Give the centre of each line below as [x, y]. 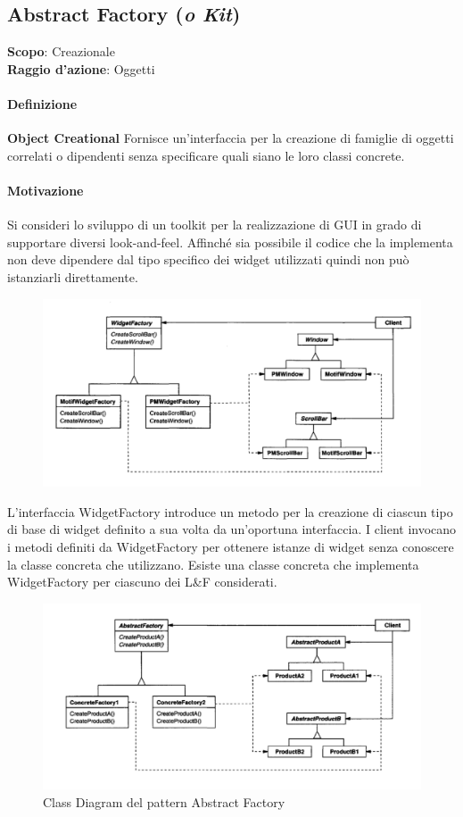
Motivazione [45, 190]
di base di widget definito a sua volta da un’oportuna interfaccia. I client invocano [232, 529]
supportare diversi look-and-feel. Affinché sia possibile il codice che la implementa [230, 242]
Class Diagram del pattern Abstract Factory [164, 801]
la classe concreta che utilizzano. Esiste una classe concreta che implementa [213, 564]
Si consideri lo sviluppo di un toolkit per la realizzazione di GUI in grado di [215, 225]
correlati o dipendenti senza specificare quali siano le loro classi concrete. [206, 155]
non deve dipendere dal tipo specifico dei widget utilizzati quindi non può [208, 259]
